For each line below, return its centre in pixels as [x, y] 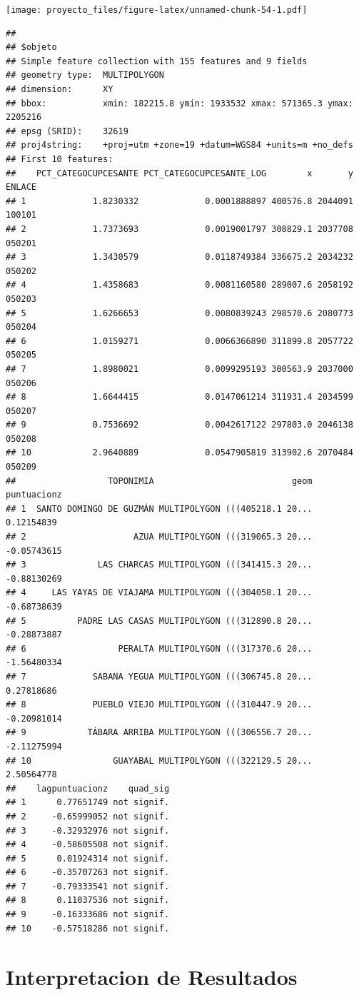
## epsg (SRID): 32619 [67, 131]
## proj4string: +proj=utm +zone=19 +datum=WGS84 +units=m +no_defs [179, 145]
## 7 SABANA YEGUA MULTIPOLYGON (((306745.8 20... [159, 676]
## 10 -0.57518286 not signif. [88, 928]
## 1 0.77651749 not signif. [88, 803]
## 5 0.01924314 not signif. [88, 858]
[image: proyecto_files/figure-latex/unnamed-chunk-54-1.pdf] [157, 10]
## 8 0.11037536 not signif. [88, 900]
